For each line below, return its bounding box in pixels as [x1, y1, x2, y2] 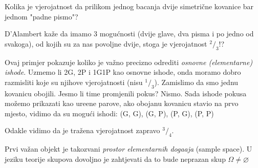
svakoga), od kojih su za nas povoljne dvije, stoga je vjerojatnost [5, 38, 207, 49]
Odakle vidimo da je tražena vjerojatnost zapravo [5, 125, 160, 136]
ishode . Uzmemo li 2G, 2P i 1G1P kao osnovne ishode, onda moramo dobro [5, 67, 241, 77]
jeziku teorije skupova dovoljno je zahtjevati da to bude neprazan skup [5, 153, 226, 164]
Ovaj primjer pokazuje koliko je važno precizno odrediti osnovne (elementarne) [5, 56, 253, 67]
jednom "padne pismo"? [5, 11, 78, 22]
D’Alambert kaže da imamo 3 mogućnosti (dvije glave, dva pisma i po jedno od [5, 28, 254, 39]
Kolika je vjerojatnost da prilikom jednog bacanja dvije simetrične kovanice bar [5, 1, 254, 11]
